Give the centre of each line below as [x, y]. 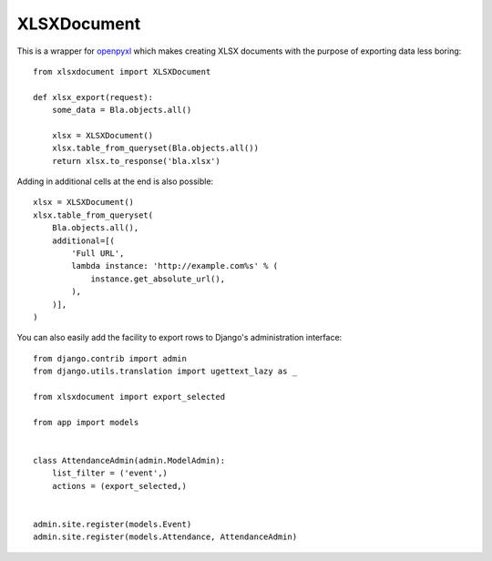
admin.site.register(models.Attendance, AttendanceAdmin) [165, 537]
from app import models [86, 422]
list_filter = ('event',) [110, 473]
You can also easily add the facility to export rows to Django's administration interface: [179, 338]
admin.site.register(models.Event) [113, 524]
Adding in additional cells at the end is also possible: [115, 181]
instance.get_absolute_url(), [158, 279]
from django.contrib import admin [110, 358]
